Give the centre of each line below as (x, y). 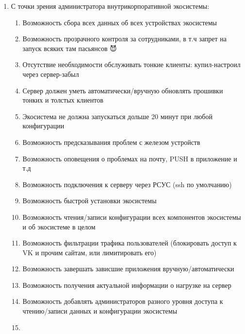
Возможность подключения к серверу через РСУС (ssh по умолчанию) (127, 184)
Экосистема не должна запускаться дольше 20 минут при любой (117, 116)
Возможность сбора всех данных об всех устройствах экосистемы (120, 22)
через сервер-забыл (51, 74)
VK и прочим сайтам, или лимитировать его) (90, 252)
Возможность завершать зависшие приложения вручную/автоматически (128, 269)
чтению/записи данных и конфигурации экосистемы (100, 311)
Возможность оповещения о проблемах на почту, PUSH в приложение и (130, 158)
